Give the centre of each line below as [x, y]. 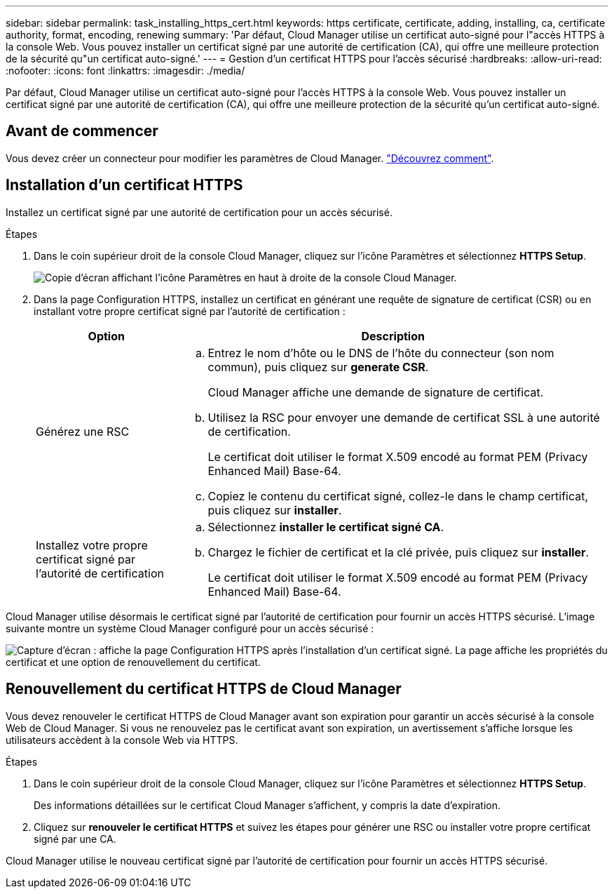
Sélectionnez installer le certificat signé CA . [326, 527]
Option [106, 336]
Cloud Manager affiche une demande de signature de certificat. [376, 392]
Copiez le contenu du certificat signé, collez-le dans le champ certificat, [398, 496]
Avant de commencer [82, 131]
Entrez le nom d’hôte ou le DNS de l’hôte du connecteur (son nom [381, 353]
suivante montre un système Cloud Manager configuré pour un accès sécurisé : [190, 628]
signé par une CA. [75, 839]
